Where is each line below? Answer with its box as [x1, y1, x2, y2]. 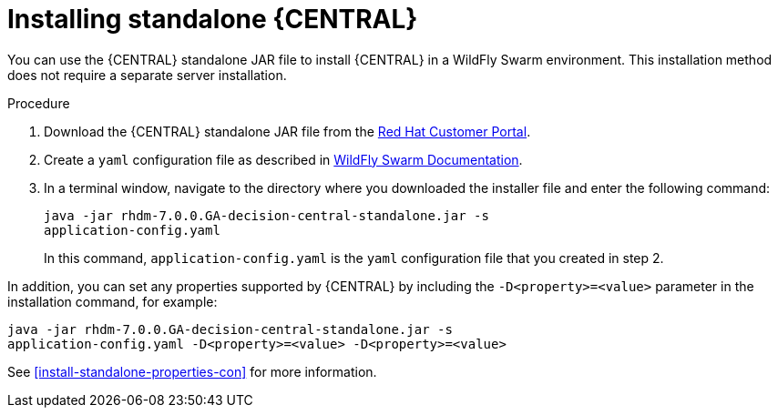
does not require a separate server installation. [7, 66, 287, 83]
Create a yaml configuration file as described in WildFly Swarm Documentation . [44, 151, 523, 167]
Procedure [7, 95, 70, 111]
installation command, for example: [7, 293, 218, 309]
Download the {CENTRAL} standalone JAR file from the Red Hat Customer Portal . [44, 123, 531, 139]
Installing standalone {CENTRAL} [7, 4, 418, 35]
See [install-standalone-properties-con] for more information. [7, 363, 377, 380]
